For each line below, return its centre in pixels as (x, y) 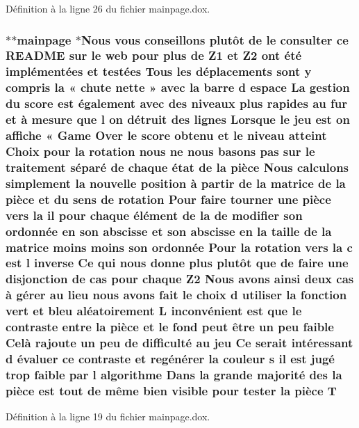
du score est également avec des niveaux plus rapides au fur (176, 103)
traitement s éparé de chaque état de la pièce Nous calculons (177, 167)
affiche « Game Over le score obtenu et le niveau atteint (166, 135)
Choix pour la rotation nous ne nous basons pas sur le (160, 151)
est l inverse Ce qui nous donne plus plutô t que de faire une (177, 263)
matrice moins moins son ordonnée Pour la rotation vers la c (179, 247)
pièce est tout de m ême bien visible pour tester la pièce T (171, 390)
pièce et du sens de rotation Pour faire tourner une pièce (168, 199)
